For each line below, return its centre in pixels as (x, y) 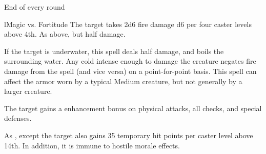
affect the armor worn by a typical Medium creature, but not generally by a (123, 81)
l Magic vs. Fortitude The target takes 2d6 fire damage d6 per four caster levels (128, 24)
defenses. (18, 118)
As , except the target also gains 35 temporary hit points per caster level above (129, 135)
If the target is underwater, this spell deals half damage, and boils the (114, 51)
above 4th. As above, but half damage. (65, 34)
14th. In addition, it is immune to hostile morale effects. (92, 145)
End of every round (35, 7)
